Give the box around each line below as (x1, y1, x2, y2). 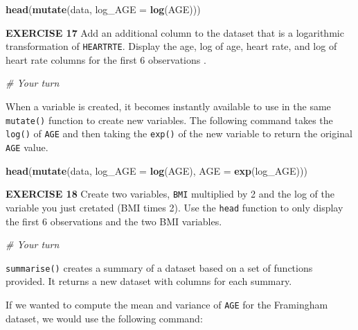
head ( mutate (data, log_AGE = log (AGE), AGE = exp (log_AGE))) (6, 163, 307, 177)
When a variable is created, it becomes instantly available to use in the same (6, 99, 331, 114)
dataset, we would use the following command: (6, 311, 203, 325)
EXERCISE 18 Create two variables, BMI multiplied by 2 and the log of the (6, 186, 334, 201)
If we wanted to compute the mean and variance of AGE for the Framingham (6, 297, 328, 311)
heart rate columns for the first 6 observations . (6, 52, 206, 67)
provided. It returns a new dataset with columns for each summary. (6, 274, 292, 288)
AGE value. (6, 139, 48, 154)
